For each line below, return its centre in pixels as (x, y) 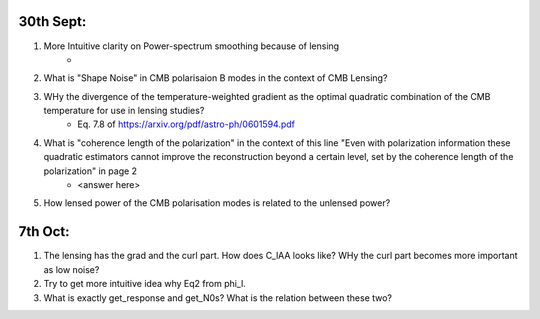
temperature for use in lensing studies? (124, 111)
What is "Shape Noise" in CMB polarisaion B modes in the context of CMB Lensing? (215, 78)
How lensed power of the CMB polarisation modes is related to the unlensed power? (217, 203)
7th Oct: (44, 231)
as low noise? (71, 269)
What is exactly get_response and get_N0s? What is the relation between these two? (218, 297)
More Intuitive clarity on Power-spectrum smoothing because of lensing (191, 46)
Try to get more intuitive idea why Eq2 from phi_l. (145, 284)
